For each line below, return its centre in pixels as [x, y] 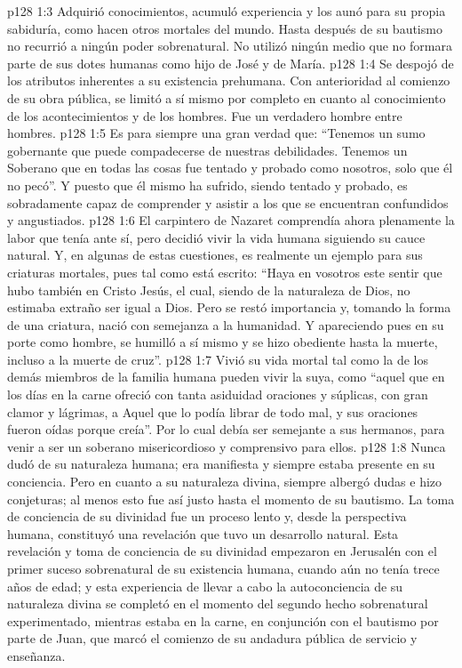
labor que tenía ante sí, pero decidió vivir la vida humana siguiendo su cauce [216, 237]
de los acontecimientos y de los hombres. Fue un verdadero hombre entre [205, 115]
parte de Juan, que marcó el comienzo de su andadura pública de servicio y [212, 638]
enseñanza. [36, 655]
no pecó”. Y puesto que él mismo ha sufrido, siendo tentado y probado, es [207, 185]
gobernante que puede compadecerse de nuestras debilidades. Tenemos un [207, 150]
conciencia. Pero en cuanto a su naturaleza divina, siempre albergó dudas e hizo [225, 482]
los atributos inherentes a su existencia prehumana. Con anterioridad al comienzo [229, 80]
